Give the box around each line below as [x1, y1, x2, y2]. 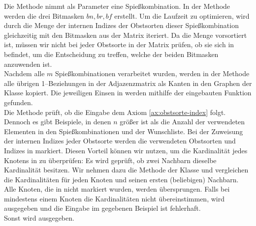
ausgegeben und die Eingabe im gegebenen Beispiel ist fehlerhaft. [4, 203, 201, 213]
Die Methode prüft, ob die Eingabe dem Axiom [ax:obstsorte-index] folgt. [4, 107, 226, 117]
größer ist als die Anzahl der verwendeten [120, 116, 245, 127]
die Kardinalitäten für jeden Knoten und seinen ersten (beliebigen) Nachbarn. [4, 174, 239, 184]
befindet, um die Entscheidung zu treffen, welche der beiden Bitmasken [4, 49, 219, 59]
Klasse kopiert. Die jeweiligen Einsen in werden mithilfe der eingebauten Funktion [4, 87, 252, 98]
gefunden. [4, 97, 33, 107]
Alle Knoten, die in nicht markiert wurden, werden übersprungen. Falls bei [4, 184, 230, 194]
